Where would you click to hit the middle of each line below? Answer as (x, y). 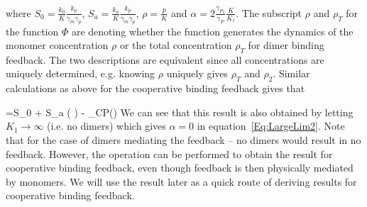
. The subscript (269, 12)
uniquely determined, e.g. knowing (81, 73)
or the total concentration (176, 45)
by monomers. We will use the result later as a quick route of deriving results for (181, 181)
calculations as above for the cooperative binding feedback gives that (155, 88)
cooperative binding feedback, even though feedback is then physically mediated (180, 168)
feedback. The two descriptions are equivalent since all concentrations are (165, 59)
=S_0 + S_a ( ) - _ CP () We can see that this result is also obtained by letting (180, 112)
